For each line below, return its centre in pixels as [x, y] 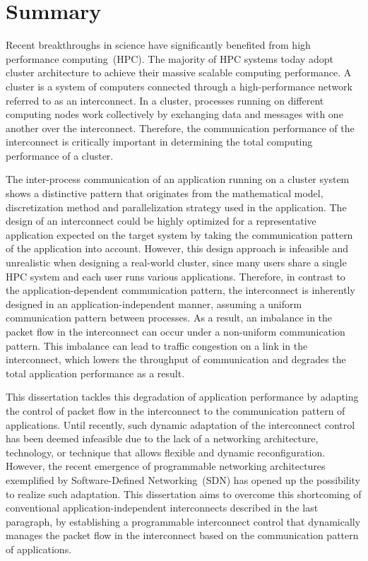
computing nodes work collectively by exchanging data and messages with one [174, 114]
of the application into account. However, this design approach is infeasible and [177, 248]
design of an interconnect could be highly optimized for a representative [161, 221]
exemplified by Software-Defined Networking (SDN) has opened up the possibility [183, 479]
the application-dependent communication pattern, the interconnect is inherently [180, 290]
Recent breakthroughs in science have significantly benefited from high [158, 45]
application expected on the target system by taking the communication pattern [179, 234]
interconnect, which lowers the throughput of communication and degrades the [176, 359]
